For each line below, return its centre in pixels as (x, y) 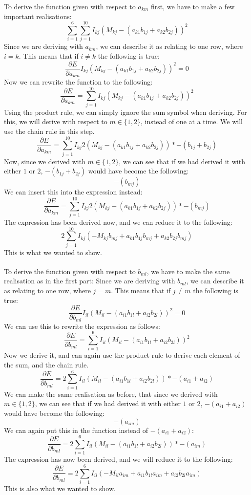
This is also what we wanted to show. (60, 488)
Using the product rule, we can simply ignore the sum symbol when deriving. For (125, 112)
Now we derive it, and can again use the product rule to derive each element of (122, 355)
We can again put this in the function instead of (76, 430)
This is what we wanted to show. (53, 252)
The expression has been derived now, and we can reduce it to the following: (118, 222)
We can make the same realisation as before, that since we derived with (111, 394)
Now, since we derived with (45, 161)
